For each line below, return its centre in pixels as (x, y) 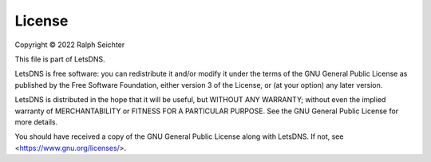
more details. (36, 122)
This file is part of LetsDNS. (60, 59)
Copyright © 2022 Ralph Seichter (70, 45)
